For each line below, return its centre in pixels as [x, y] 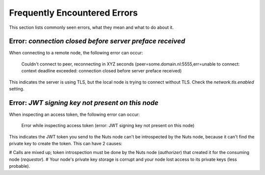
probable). [20, 166]
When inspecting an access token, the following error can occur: [74, 114]
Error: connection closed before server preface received [97, 41]
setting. [17, 89]
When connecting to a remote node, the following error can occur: [76, 53]
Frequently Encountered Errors [74, 13]
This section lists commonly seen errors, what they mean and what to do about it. [91, 27]
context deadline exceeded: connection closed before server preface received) [102, 71]
